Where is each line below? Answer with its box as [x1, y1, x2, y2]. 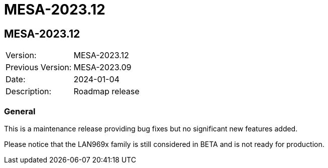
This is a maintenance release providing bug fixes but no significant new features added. [4, 124, 298, 133]
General [4, 106, 36, 116]
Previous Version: [6, 62, 72, 73]
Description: [6, 86, 52, 97]
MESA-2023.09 [73, 62, 132, 73]
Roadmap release [73, 86, 140, 97]
